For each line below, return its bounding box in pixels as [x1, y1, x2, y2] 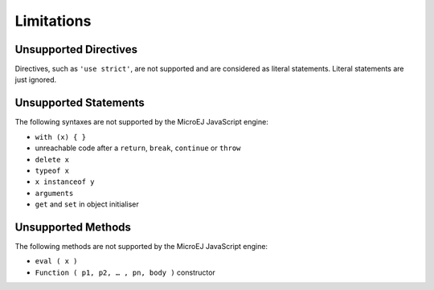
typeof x [35, 165, 70, 175]
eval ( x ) [35, 257, 78, 266]
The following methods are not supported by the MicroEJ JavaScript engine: [14, 242, 268, 251]
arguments [35, 189, 74, 198]
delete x [35, 155, 70, 164]
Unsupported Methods [14, 220, 132, 234]
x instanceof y [35, 178, 96, 186]
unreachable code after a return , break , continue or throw [35, 143, 241, 153]
